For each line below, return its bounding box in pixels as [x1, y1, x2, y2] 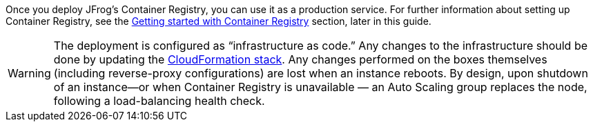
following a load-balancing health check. [53, 94, 265, 108]
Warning [8, 66, 51, 80]
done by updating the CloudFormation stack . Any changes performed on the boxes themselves [53, 52, 547, 66]
